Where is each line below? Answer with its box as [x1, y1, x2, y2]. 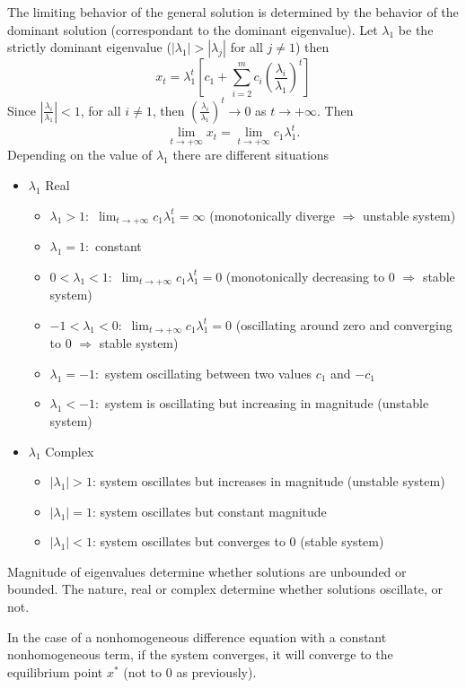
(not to [123, 662, 163, 681]
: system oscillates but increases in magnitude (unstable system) [92, 472, 445, 491]
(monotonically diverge [209, 205, 335, 224]
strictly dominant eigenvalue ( [7, 38, 171, 57]
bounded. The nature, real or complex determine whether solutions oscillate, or [7, 579, 444, 598]
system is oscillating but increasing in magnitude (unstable [104, 394, 429, 413]
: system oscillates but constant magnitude [92, 501, 327, 520]
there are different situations [172, 145, 330, 164]
